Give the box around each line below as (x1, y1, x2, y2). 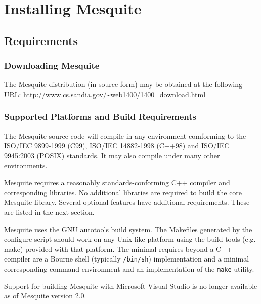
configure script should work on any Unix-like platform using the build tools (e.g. (4, 234, 256, 244)
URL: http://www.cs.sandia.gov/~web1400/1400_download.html (4, 89, 206, 99)
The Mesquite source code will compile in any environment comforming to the (4, 130, 246, 141)
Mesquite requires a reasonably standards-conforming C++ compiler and (4, 177, 230, 188)
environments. (4, 160, 48, 170)
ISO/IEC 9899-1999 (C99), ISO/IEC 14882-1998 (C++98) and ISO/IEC (4, 140, 230, 151)
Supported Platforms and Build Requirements (4, 110, 196, 123)
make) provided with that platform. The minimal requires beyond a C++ (4, 243, 232, 254)
